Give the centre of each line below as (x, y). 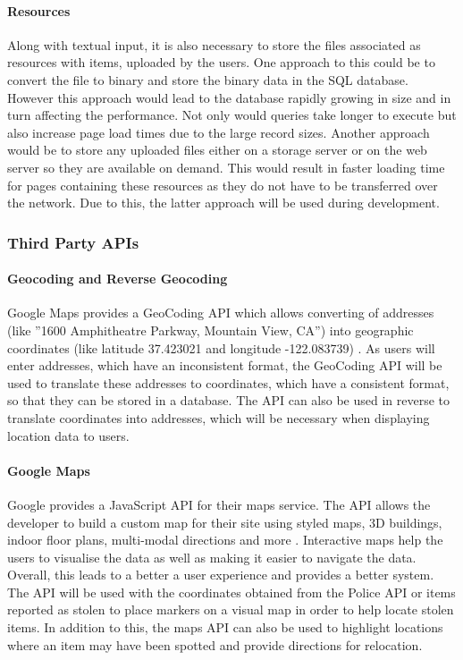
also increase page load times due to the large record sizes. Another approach (219, 132)
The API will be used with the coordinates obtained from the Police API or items (231, 592)
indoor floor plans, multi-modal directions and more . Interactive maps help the (225, 540)
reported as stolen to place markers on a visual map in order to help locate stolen (231, 609)
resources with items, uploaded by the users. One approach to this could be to (221, 62)
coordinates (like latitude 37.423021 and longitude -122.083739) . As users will (221, 347)
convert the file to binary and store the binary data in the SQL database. (208, 79)
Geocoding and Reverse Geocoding (118, 279)
